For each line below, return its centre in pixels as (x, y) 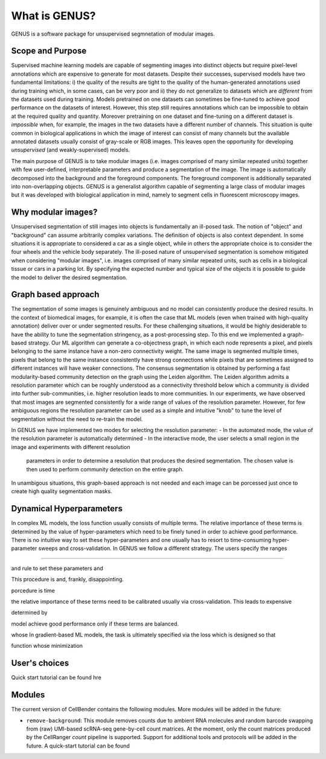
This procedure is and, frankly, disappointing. (67, 580)
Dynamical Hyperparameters (67, 509)
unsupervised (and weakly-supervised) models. (71, 150)
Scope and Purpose (49, 51)
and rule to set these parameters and (57, 568)
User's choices (40, 663)
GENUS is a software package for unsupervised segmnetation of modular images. (113, 34)
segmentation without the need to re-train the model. (77, 419)
